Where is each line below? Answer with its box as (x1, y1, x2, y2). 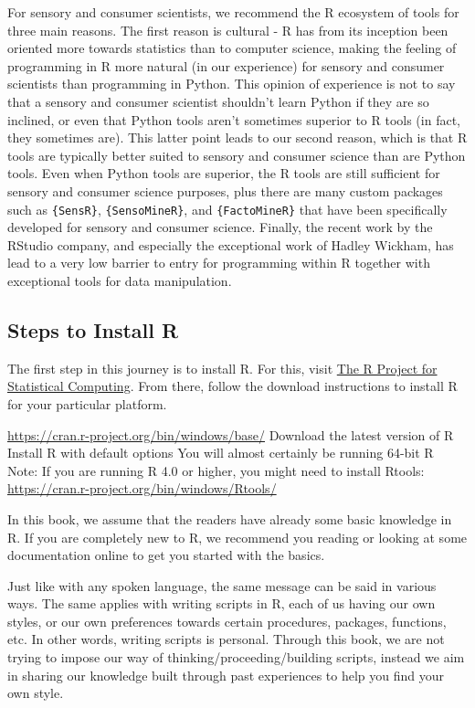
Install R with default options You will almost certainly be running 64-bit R (7, 443, 434, 462)
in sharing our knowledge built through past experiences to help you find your (7, 665, 445, 684)
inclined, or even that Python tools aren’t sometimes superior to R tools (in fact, (7, 110, 460, 129)
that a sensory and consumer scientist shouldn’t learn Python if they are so (7, 91, 429, 111)
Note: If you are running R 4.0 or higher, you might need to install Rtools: (7, 460, 425, 480)
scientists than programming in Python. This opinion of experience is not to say (7, 74, 456, 93)
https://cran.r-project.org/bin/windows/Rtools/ (7, 479, 277, 498)
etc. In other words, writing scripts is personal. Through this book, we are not (7, 629, 445, 649)
